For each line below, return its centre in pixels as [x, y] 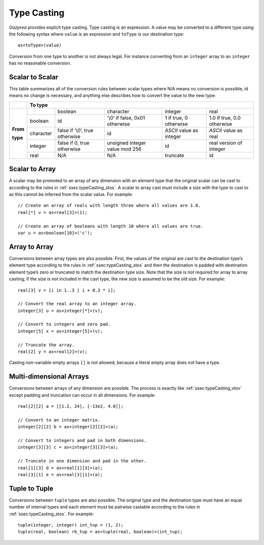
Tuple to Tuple [31, 488]
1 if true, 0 [176, 118]
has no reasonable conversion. [40, 63]
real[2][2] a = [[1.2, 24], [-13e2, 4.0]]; [71, 406]
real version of [226, 143]
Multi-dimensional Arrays [49, 377]
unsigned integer [126, 143]
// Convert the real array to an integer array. [77, 304]
